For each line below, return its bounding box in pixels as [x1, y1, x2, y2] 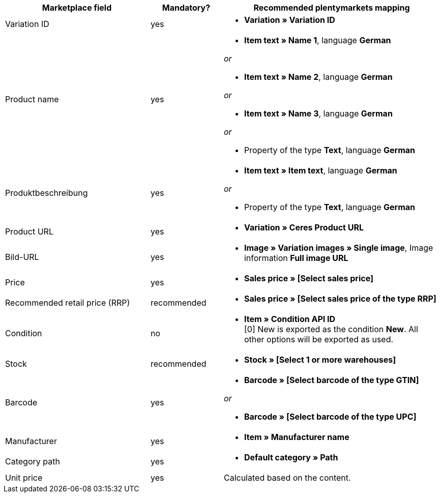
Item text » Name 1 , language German [244, 35, 391, 45]
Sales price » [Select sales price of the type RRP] [244, 294, 436, 304]
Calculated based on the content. [223, 473, 351, 483]
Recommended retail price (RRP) [5, 298, 130, 308]
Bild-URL [5, 252, 39, 262]
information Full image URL [244, 253, 348, 263]
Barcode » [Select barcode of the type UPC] [244, 412, 417, 422]
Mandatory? [162, 3, 211, 13]
